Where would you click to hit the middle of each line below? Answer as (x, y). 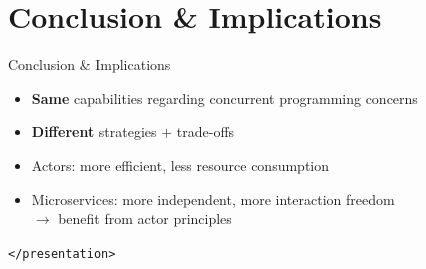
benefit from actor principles (145, 218)
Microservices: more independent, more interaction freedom (213, 198)
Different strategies (94, 131)
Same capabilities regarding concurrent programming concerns (224, 97)
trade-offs (205, 131)
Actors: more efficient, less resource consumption (180, 164)
